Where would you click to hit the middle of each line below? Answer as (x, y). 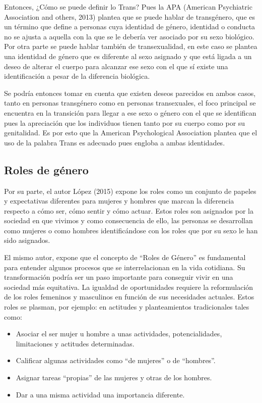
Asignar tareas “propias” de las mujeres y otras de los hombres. (114, 377)
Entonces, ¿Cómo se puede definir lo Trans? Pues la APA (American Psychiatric (128, 7)
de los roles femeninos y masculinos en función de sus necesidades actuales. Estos (129, 297)
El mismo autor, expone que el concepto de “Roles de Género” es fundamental (125, 257)
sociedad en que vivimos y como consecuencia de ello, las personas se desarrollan (128, 220)
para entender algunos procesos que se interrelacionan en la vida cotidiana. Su (125, 267)
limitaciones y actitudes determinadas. (75, 343)
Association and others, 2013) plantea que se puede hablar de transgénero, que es (129, 16)
